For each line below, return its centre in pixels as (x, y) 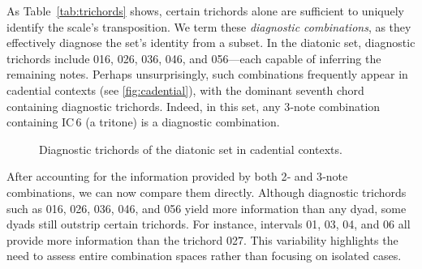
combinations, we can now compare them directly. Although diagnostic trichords (207, 192)
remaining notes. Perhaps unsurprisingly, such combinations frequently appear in (207, 74)
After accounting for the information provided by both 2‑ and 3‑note (177, 176)
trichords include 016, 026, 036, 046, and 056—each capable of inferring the (194, 58)
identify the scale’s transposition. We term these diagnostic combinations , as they (209, 26)
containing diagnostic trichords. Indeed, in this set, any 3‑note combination (194, 106)
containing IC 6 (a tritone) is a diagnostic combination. (143, 122)
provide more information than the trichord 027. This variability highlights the (202, 239)
